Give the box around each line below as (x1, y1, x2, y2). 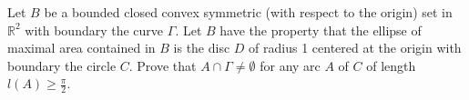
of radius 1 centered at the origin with (249, 38, 462, 57)
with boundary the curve (25, 20, 164, 39)
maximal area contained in (7, 38, 156, 57)
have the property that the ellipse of (219, 20, 422, 39)
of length (366, 55, 416, 75)
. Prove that (128, 55, 197, 75)
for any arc (260, 55, 321, 75)
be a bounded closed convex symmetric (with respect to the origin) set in (44, 3, 453, 21)
